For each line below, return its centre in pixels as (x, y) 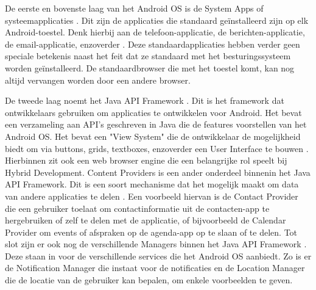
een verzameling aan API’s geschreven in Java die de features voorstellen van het (156, 124)
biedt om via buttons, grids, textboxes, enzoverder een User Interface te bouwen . (157, 148)
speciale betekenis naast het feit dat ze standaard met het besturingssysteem (148, 56)
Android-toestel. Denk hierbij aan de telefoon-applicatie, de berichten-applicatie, (155, 32)
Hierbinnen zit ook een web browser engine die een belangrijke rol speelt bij (146, 160)
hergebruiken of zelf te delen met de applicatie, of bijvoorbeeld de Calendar (146, 220)
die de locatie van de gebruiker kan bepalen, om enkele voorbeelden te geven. (149, 280)
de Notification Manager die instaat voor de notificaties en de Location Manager (155, 268)
